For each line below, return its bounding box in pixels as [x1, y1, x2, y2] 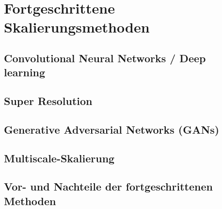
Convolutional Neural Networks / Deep [4, 50, 206, 65]
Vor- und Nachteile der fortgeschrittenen [4, 179, 213, 194]
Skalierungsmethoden [4, 17, 150, 37]
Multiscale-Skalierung [4, 150, 115, 165]
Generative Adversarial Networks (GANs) [4, 122, 220, 137]
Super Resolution [4, 93, 93, 108]
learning [4, 65, 46, 80]
